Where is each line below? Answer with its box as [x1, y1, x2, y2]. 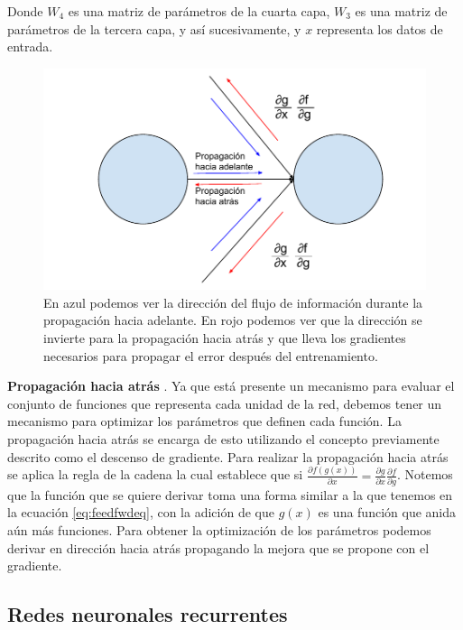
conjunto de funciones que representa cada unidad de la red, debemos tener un [7, 394, 442, 412]
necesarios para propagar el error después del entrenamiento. [43, 346, 378, 365]
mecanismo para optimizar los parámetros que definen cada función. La [7, 412, 402, 431]
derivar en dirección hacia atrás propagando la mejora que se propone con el [7, 538, 430, 557]
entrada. [7, 37, 53, 56]
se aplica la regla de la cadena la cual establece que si [7, 465, 303, 484]
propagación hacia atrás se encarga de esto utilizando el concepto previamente [7, 429, 440, 448]
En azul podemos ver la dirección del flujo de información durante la [43, 292, 423, 311]
